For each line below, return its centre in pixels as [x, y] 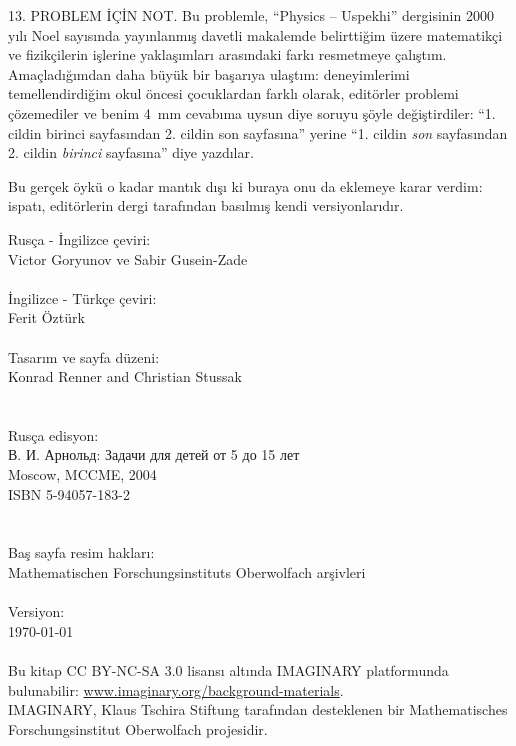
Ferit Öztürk [46, 317]
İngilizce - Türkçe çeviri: [82, 297]
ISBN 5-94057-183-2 [69, 493]
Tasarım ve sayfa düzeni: [84, 356]
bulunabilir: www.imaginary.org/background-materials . [176, 689]
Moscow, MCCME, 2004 [82, 474]
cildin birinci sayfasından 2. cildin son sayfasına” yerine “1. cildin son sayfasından [258, 132]
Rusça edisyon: [53, 434]
